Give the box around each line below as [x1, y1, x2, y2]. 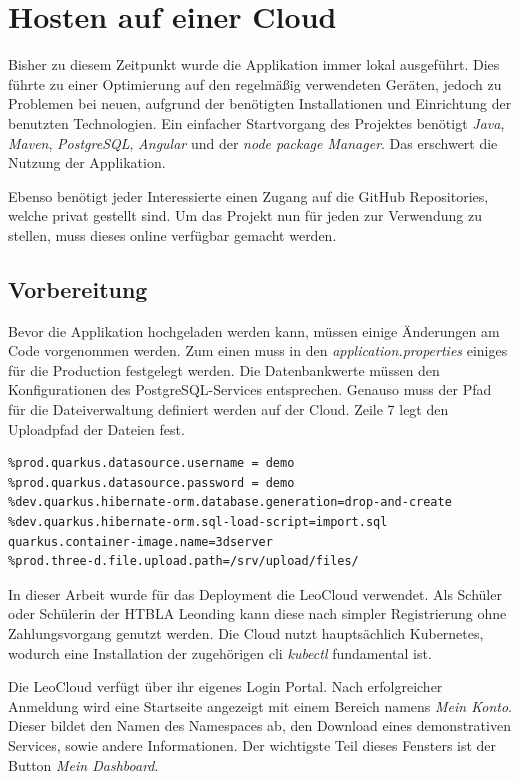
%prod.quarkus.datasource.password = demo [8, 475, 295, 490]
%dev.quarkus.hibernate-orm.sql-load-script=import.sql [8, 515, 388, 530]
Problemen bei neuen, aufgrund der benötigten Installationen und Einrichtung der [8, 93, 512, 114]
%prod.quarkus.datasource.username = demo [8, 456, 295, 471]
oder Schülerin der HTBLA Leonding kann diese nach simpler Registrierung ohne [8, 603, 507, 624]
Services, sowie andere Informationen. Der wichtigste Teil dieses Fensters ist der [8, 734, 497, 755]
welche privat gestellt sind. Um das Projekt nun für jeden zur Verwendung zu [8, 205, 482, 226]
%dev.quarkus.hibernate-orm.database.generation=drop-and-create [8, 495, 452, 510]
